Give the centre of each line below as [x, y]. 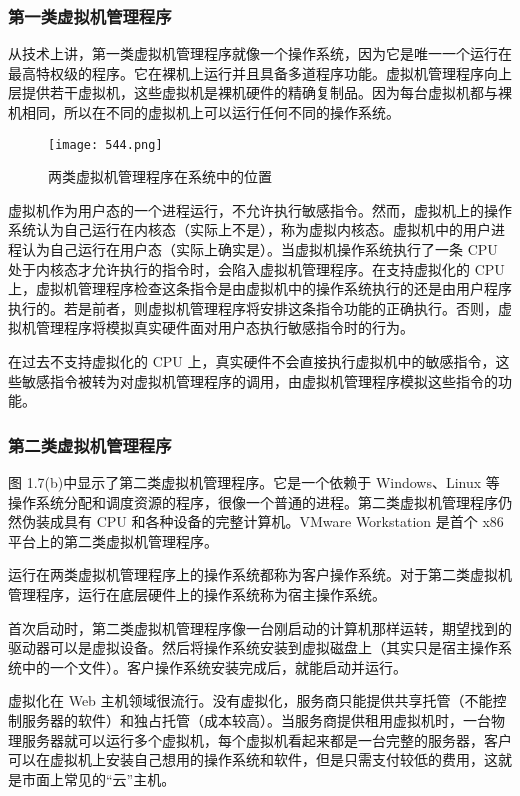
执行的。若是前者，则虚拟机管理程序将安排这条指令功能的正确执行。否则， [253, 307]
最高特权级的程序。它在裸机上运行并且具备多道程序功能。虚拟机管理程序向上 [260, 72]
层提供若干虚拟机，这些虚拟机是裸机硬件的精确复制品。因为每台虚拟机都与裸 [260, 92]
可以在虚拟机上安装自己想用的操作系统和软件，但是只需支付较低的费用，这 [253, 759]
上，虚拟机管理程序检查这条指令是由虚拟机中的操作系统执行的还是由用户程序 [260, 288]
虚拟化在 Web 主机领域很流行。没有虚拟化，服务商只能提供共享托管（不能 [250, 700]
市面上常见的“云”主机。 [98, 778]
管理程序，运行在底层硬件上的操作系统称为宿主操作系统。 [197, 593]
